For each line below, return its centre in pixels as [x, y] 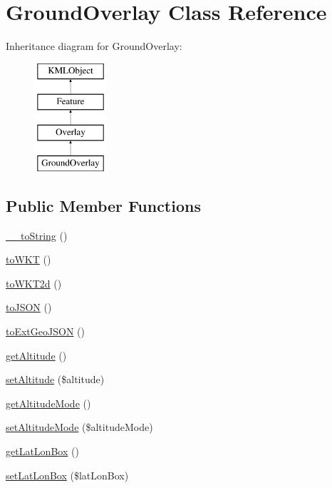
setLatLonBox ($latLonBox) [67, 475]
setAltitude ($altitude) [55, 379]
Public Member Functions [103, 205]
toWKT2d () [34, 283]
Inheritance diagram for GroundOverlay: [94, 46]
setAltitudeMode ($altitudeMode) [79, 427]
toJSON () [29, 307]
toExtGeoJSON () [45, 331]
